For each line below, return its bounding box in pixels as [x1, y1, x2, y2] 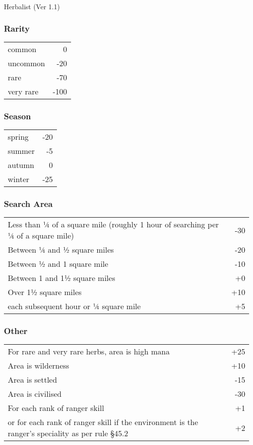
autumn [8, 159, 35, 171]
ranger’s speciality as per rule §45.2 [8, 427, 128, 439]
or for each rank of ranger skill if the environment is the [8, 416, 199, 428]
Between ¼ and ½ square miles [8, 244, 114, 256]
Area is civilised [8, 388, 62, 400]
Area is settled [8, 374, 57, 386]
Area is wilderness [8, 360, 70, 371]
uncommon [8, 57, 45, 69]
